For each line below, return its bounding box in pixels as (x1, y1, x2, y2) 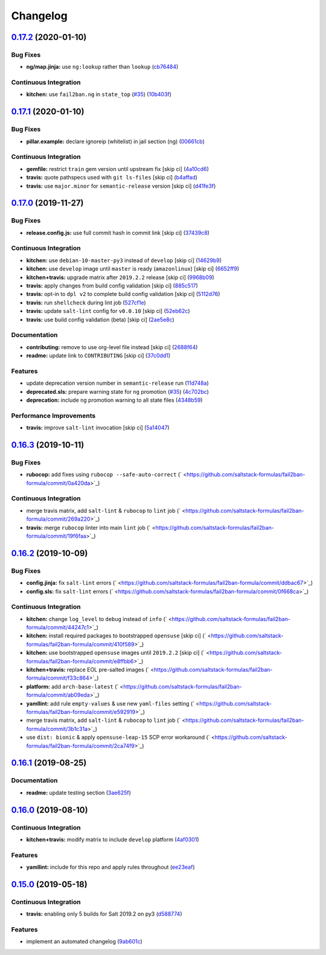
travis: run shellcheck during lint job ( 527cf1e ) (26, 299, 146, 306)
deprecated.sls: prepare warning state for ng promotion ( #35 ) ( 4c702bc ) (26, 388, 209, 395)
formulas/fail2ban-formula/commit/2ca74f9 (26, 742, 135, 749)
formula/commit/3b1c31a (26, 725, 88, 732)
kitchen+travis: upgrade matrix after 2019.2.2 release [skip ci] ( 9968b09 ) (26, 274, 214, 281)
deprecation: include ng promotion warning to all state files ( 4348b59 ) (26, 396, 203, 404)
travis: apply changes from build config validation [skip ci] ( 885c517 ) (26, 282, 199, 289)
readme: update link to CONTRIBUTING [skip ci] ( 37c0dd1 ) (26, 352, 171, 359)
